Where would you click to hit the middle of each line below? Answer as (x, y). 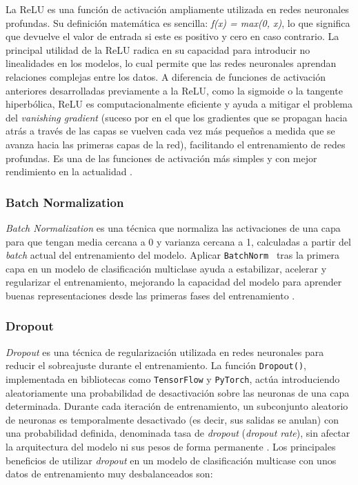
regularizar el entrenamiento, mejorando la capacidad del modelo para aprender (174, 282)
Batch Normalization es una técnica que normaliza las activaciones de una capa (173, 227)
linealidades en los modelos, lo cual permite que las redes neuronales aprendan (171, 63)
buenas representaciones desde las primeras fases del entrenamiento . (150, 295)
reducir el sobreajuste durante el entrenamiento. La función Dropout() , (156, 365)
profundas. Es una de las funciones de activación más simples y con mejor (161, 158)
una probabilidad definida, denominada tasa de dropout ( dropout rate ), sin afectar (178, 433)
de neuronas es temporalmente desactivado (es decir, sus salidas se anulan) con (172, 419)
